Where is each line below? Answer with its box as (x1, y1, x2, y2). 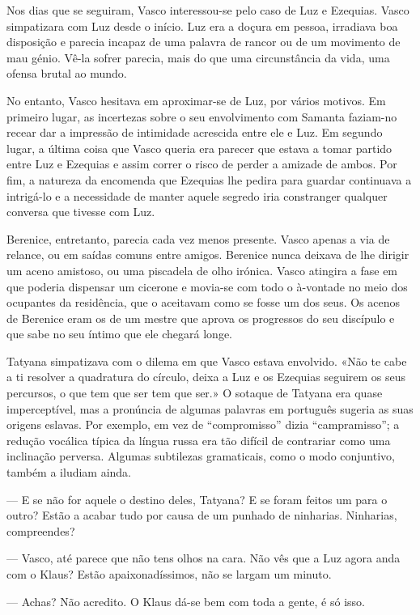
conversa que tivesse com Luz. (6, 203, 155, 220)
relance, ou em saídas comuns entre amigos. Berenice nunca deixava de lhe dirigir (6, 246, 409, 263)
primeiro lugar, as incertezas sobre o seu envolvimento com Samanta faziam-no (6, 108, 397, 125)
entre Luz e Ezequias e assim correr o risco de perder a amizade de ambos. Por (6, 155, 397, 172)
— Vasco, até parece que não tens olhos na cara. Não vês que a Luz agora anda (6, 549, 401, 566)
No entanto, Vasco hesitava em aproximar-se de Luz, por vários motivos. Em (6, 91, 386, 108)
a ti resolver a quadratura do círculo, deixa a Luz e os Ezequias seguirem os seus (6, 368, 406, 385)
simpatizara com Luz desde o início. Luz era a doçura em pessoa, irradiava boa (6, 17, 398, 34)
